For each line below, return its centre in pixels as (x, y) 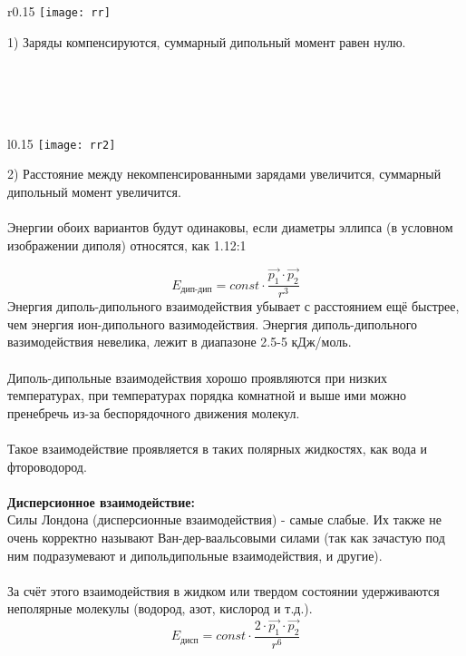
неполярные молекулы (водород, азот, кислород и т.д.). (160, 608)
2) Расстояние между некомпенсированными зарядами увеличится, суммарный (224, 174)
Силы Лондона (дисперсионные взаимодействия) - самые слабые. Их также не (225, 519)
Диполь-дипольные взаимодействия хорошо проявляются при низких (197, 377)
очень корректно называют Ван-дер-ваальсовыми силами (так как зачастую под (226, 538)
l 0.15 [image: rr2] (62, 143)
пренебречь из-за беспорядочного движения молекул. (154, 412)
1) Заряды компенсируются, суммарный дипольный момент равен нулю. (207, 41)
